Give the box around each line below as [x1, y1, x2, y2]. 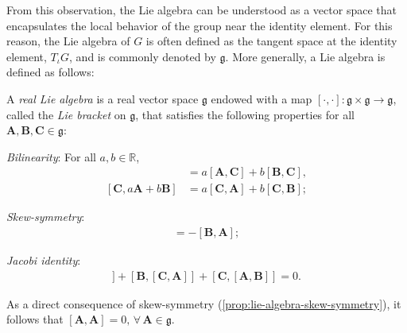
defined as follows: [6, 64, 95, 80]
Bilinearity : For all [6, 148, 96, 165]
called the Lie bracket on [6, 106, 126, 122]
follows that [6, 311, 64, 327]
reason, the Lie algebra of [6, 33, 130, 49]
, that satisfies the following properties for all [135, 106, 355, 122]
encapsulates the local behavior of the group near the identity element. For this [6, 17, 393, 33]
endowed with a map [211, 90, 312, 106]
